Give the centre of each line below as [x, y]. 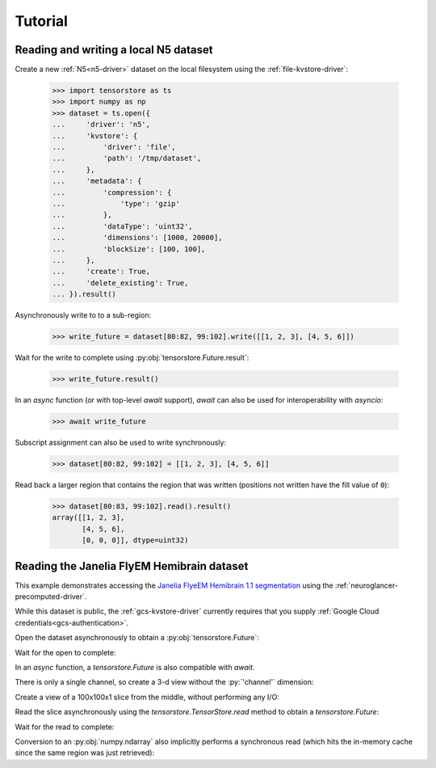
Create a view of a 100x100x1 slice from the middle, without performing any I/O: [147, 697]
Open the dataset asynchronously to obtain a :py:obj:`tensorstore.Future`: [137, 638]
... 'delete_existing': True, [120, 283]
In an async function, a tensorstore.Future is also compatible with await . [135, 667]
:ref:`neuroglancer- [367, 585]
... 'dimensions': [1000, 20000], [137, 238]
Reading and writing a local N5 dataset [114, 50]
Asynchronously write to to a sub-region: [83, 315]
